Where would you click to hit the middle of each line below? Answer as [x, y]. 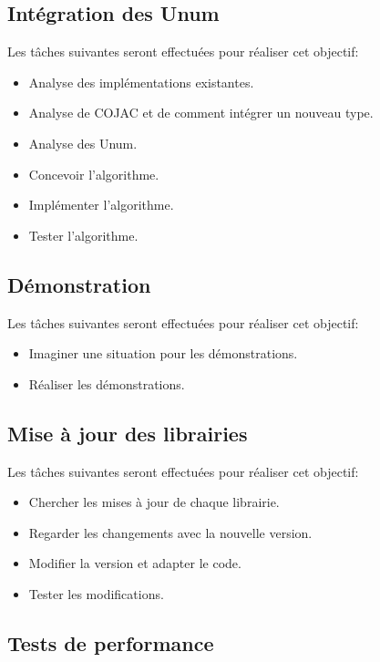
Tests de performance [111, 642]
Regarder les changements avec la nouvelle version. [170, 532]
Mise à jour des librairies [128, 433]
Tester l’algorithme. [83, 235]
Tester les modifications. [96, 593]
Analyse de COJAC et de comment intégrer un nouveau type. [201, 113]
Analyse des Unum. [83, 143]
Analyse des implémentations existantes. [141, 82]
